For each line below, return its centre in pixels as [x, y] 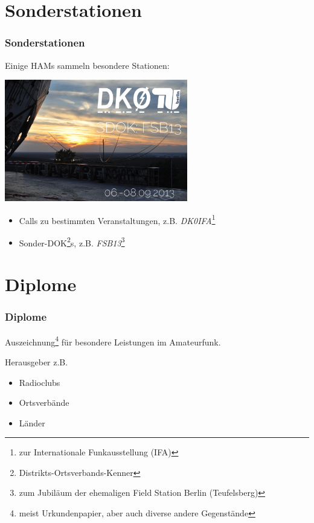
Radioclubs [40, 382]
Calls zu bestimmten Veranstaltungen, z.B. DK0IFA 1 [117, 219]
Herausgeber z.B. [37, 361]
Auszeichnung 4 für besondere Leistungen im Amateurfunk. [113, 341]
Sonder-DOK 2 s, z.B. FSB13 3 [72, 242]
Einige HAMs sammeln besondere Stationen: [87, 65]
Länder [32, 422]
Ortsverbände [44, 403]
